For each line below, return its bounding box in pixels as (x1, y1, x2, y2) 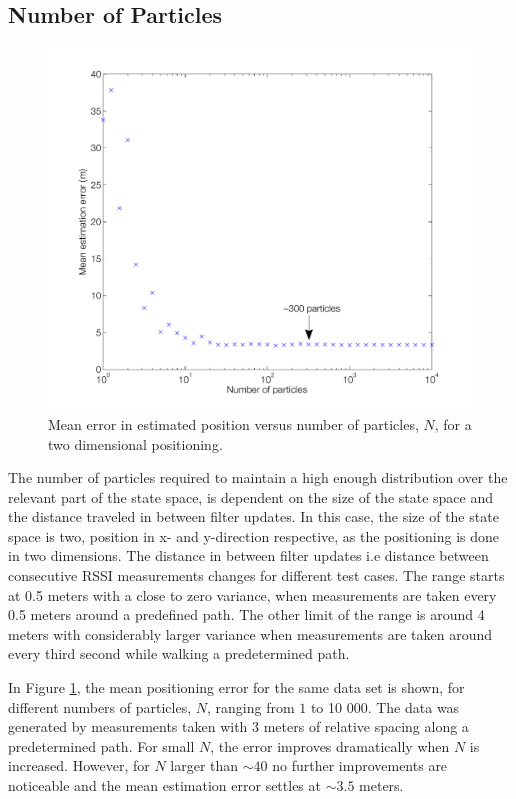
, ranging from (206, 696, 295, 717)
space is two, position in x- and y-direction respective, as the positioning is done (8, 525, 499, 546)
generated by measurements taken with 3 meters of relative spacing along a (8, 716, 469, 737)
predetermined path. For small (8, 735, 195, 756)
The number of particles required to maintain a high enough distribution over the (8, 467, 508, 488)
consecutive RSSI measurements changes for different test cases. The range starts (8, 565, 505, 586)
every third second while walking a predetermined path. (8, 643, 350, 664)
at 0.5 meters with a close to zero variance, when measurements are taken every (8, 584, 497, 605)
